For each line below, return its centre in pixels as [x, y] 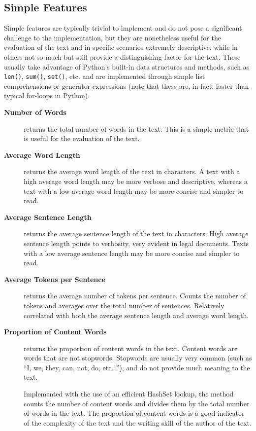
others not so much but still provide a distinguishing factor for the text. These [122, 56]
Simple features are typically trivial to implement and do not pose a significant [123, 28]
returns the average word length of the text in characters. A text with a [132, 171]
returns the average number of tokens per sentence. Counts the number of [135, 296]
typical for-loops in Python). [47, 95]
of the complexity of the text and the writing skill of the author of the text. [138, 422]
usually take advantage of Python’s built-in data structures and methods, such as [127, 66]
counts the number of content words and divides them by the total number [137, 403]
